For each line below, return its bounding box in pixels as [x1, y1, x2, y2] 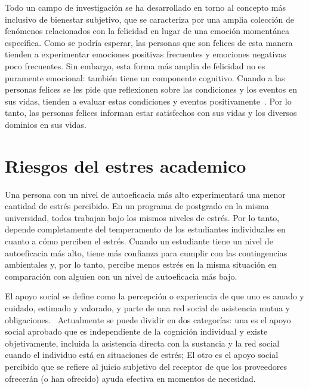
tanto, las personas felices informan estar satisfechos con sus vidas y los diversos [5, 106, 297, 119]
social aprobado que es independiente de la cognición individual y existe [5, 325, 268, 338]
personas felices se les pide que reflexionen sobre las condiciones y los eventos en [5, 83, 298, 96]
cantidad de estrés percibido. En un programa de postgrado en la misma [5, 200, 269, 212]
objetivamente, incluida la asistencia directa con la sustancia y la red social [5, 336, 280, 349]
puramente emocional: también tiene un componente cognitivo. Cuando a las [5, 71, 285, 84]
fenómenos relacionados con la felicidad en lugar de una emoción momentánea [5, 24, 289, 37]
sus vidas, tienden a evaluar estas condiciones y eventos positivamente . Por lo [5, 94, 292, 107]
